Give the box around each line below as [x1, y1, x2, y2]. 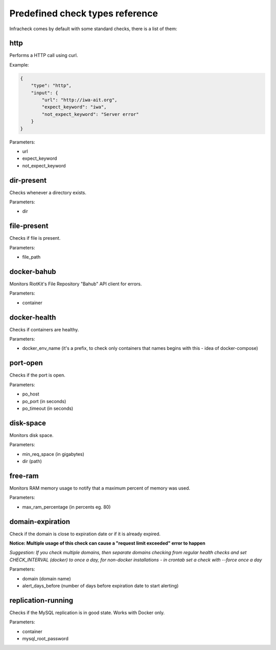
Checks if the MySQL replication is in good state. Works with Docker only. [9, 610, 165, 616]
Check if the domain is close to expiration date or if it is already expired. [9, 531, 161, 537]
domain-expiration [9, 517, 71, 526]
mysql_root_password [22, 636, 68, 642]
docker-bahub [9, 267, 56, 276]
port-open [9, 359, 43, 367]
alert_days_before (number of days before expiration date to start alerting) [22, 582, 179, 589]
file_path [22, 254, 41, 260]
